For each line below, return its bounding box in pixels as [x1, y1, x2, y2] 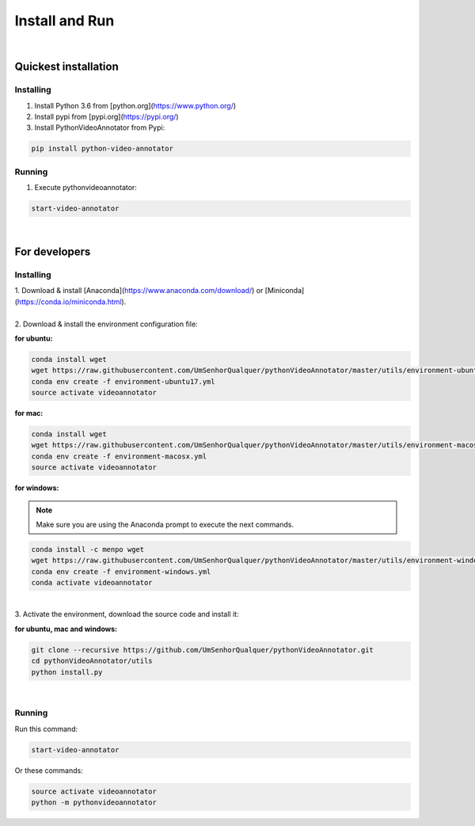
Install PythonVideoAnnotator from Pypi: [34, 123, 165, 132]
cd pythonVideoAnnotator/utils [31, 657, 154, 665]
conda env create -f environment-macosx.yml [31, 451, 207, 461]
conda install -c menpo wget [31, 545, 145, 554]
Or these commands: [14, 765, 83, 775]
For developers [14, 245, 91, 258]
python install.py [31, 668, 103, 676]
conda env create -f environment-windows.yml [31, 567, 211, 576]
